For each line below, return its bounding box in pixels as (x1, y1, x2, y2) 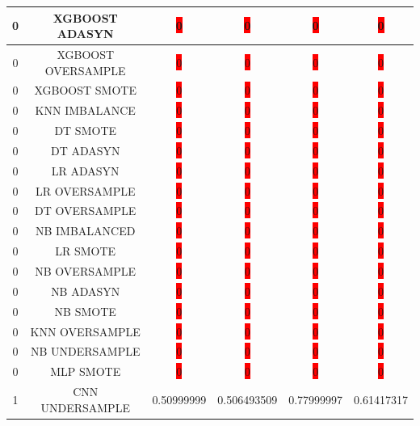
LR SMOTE (55, 243, 116, 259)
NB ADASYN (51, 282, 120, 299)
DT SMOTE (54, 122, 117, 139)
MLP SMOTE (50, 363, 121, 380)
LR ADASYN (51, 162, 120, 179)
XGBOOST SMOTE (34, 82, 136, 99)
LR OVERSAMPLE (35, 182, 136, 199)
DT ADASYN (50, 141, 120, 158)
